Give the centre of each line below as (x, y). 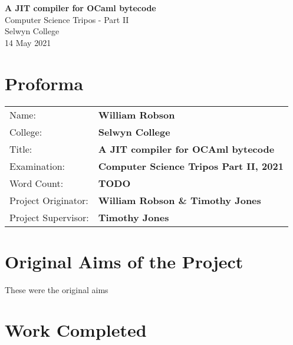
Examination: (37, 166)
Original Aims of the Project (124, 261)
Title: (21, 149)
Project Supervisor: (49, 217)
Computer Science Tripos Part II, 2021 (191, 166)
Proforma (44, 83)
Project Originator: (49, 200)
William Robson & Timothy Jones (180, 200)
